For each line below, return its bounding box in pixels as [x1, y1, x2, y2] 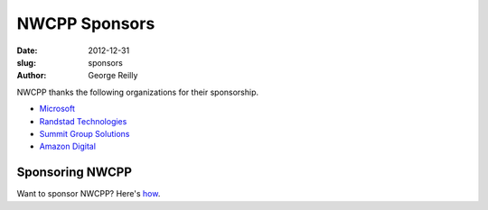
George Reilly [88, 70, 138, 81]
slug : [16, 57, 36, 68]
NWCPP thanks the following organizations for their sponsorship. [16, 87, 259, 97]
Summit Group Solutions [39, 128, 130, 139]
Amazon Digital [39, 141, 97, 152]
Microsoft [39, 104, 76, 114]
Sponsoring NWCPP [16, 165, 133, 180]
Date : [16, 45, 38, 56]
